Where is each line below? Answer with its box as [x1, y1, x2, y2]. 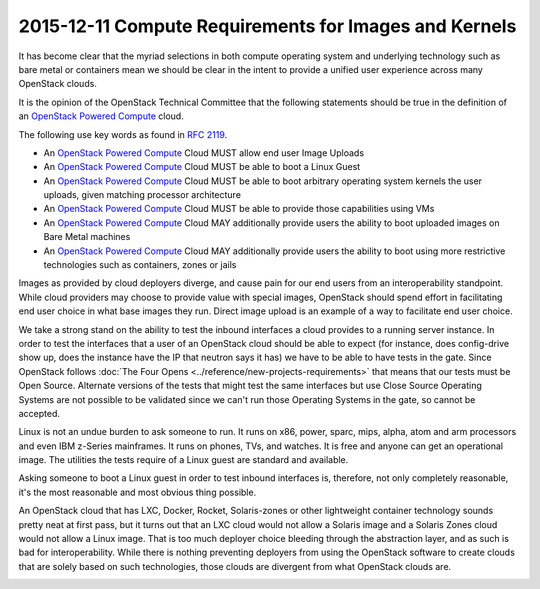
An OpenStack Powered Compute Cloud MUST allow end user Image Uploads [43, 146, 365, 159]
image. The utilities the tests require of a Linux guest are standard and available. [18, 454, 349, 466]
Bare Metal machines [43, 231, 131, 243]
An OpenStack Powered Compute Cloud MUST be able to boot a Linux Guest [43, 161, 361, 173]
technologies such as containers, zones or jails [43, 259, 237, 271]
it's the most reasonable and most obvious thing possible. [18, 486, 257, 498]
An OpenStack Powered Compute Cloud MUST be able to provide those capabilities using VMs [43, 203, 435, 215]
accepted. [18, 407, 60, 419]
